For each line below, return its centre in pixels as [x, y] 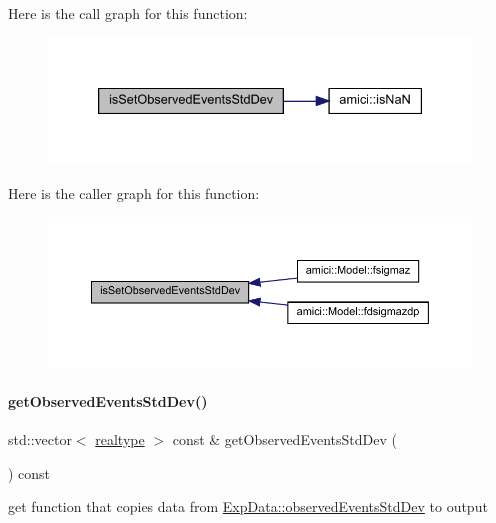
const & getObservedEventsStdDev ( [284, 439]
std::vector [40, 439]
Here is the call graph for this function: [128, 13]
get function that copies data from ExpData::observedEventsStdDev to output [248, 506]
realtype [120, 439]
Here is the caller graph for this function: [134, 192]
